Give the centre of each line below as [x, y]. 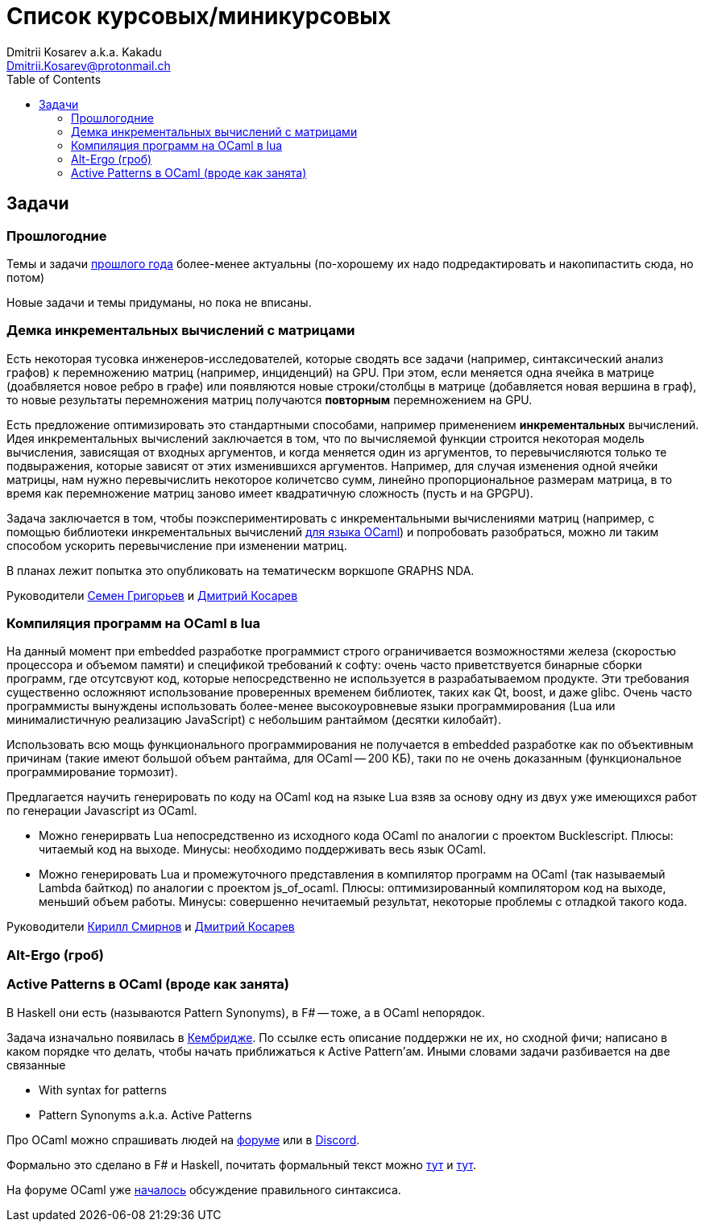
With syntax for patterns [103, 1089]
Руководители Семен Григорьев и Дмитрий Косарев [152, 595]
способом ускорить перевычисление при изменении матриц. [177, 545]
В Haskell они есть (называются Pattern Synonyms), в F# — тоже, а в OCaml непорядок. [246, 1012]
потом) [26, 277]
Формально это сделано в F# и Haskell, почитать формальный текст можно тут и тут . [241, 1164]
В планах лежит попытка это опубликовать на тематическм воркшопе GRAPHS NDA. [241, 570]
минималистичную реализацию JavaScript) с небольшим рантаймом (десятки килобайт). [254, 720]
